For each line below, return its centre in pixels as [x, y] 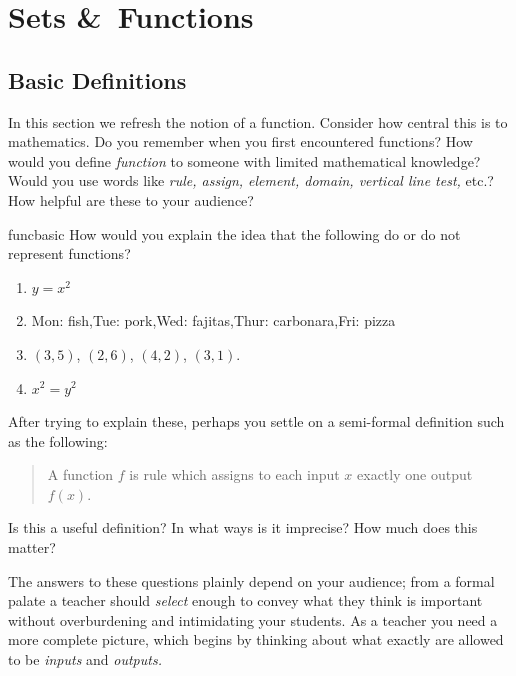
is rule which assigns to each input [234, 474]
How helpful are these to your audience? [131, 199]
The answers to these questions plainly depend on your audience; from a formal [251, 580]
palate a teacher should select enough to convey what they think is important [245, 600]
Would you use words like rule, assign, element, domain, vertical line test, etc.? [251, 180]
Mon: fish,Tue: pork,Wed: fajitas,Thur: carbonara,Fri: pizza [213, 320]
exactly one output [415, 474]
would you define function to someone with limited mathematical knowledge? [244, 160]
